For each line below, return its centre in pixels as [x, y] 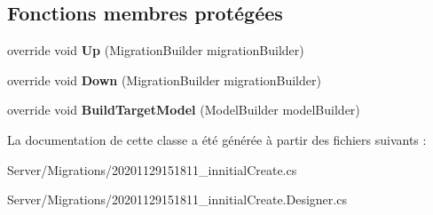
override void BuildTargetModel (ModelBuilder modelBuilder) [184, 110]
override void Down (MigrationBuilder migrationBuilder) [164, 80]
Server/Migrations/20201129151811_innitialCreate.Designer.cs [177, 199]
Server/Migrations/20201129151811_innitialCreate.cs [152, 169]
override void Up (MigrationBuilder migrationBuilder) [156, 50]
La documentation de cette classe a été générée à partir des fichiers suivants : [217, 139]
